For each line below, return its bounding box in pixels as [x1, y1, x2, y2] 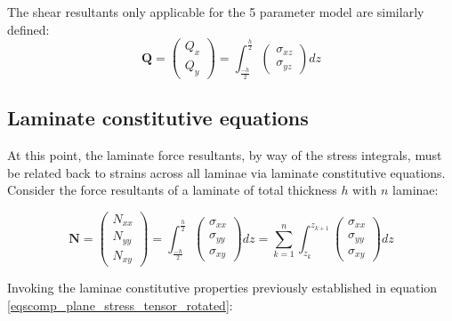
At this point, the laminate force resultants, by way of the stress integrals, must [7, 146, 442, 165]
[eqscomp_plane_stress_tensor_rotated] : [7, 296, 233, 315]
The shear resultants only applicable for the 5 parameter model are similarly [7, 3, 424, 20]
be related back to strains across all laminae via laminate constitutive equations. [7, 163, 446, 181]
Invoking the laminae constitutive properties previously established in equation [7, 278, 438, 297]
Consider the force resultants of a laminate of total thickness [7, 181, 337, 199]
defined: [7, 20, 50, 38]
